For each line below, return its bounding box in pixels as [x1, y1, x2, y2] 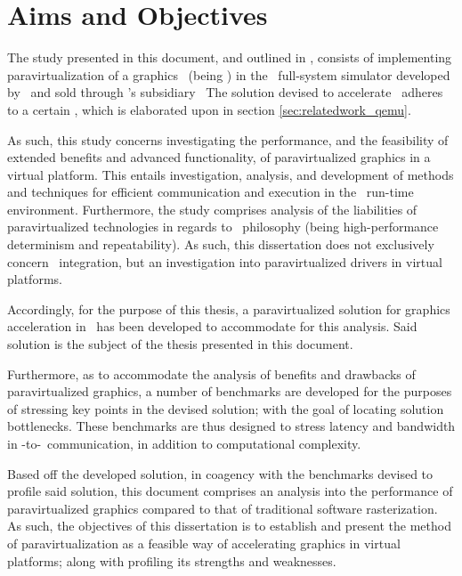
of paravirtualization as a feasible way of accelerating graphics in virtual [7, 533, 401, 552]
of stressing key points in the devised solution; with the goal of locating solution [7, 399, 444, 418]
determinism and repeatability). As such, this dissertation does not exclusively [7, 235, 434, 254]
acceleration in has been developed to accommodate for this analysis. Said [7, 317, 417, 336]
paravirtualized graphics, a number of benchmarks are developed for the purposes [7, 382, 452, 401]
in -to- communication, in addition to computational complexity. [7, 434, 361, 452]
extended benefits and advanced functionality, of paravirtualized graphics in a [7, 148, 431, 166]
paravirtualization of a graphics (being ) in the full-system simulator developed [7, 65, 450, 84]
